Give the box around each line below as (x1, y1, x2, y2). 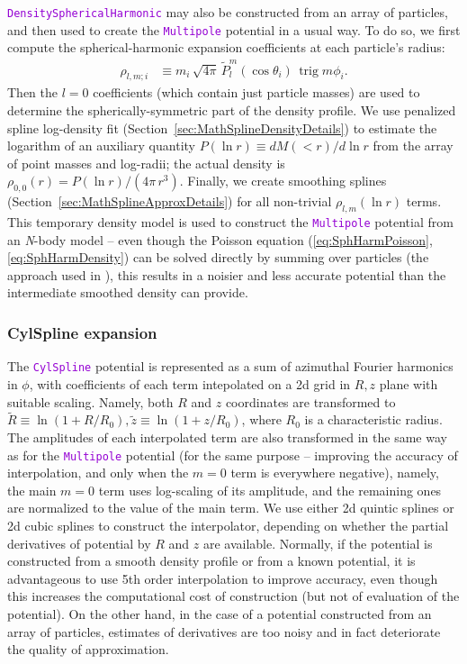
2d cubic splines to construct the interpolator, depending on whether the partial (7, 515, 449, 534)
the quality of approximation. (7, 640, 169, 659)
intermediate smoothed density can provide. (7, 283, 248, 302)
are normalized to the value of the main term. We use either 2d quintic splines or (7, 498, 454, 517)
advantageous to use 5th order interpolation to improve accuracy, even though (7, 568, 438, 587)
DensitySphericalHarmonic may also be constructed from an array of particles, (7, 3, 448, 21)
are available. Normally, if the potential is (202, 533, 433, 552)
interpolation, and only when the (7, 463, 189, 482)
